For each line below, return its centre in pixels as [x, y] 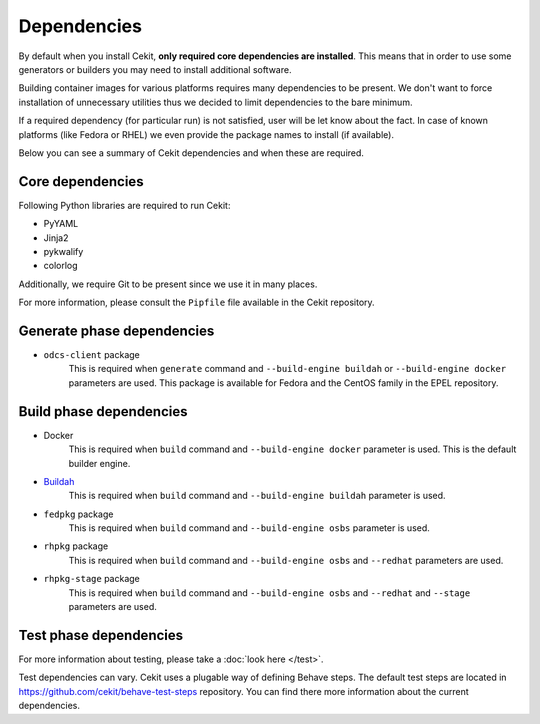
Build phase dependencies [103, 411]
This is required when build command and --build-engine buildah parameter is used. [257, 496]
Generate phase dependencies [116, 330]
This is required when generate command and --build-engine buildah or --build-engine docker [287, 369]
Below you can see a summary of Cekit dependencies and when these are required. [191, 152]
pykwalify [63, 251]
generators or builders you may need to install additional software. [155, 69]
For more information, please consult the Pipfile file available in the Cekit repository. [196, 302]
